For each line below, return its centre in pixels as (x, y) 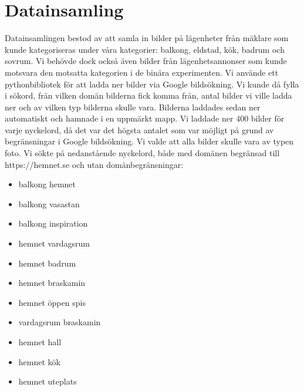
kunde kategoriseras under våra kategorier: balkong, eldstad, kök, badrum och (145, 49)
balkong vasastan (49, 203)
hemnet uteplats (48, 381)
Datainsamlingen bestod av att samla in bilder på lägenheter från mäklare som (147, 38)
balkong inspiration (53, 223)
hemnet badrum (47, 263)
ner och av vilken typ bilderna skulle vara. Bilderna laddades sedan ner (133, 107)
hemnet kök (39, 361)
